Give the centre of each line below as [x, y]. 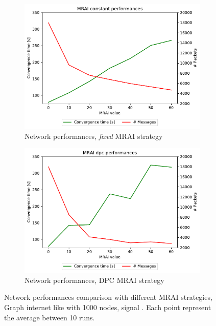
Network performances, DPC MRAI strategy [94, 280]
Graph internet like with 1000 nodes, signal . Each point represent [108, 307]
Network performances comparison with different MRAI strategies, [108, 297]
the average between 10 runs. [50, 317]
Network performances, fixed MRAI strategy [94, 136]
